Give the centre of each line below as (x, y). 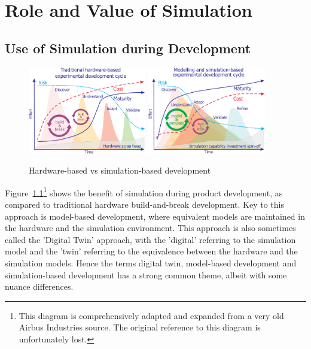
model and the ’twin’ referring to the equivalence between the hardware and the (151, 251)
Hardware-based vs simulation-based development (120, 170)
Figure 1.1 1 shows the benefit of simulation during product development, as (144, 192)
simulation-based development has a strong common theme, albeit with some (146, 274)
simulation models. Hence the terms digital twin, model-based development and (151, 262)
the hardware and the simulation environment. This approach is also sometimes (150, 228)
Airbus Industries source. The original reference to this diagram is (140, 327)
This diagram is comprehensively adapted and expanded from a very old (151, 315)
